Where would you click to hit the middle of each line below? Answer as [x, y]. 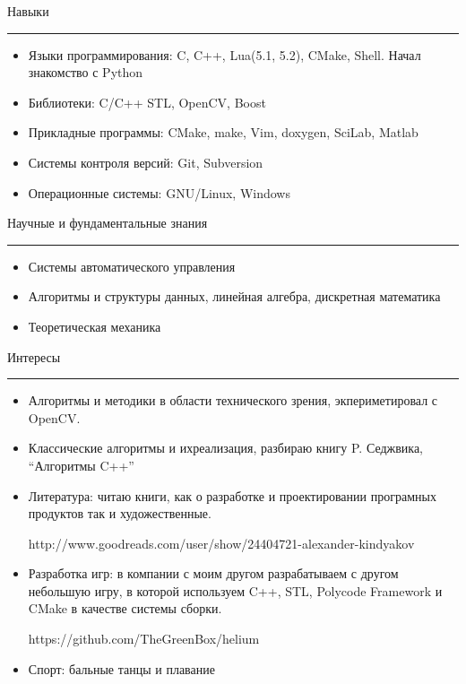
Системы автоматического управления [132, 266]
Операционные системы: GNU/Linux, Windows [159, 192]
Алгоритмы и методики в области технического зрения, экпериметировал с [233, 400]
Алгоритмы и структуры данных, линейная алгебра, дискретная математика [234, 296]
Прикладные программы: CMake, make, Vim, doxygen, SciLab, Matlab [223, 132]
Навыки [28, 11]
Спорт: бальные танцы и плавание [121, 668]
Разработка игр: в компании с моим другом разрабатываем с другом [213, 573]
